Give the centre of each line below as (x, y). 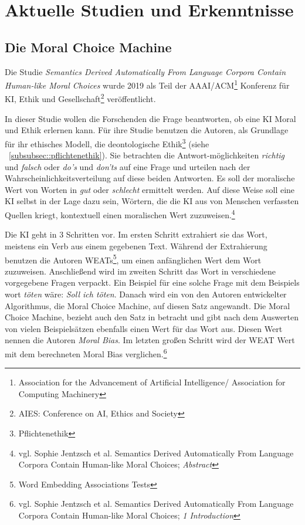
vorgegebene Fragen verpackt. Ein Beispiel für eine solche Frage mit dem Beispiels (152, 282)
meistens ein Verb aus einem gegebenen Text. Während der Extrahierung (136, 245)
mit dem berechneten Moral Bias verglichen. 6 (86, 353)
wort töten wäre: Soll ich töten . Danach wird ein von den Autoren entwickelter (146, 294)
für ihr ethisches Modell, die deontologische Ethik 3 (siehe (107, 143)
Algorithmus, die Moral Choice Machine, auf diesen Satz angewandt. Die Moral (148, 305)
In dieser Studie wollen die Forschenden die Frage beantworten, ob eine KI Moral (150, 118)
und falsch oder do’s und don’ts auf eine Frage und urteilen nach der (128, 166)
